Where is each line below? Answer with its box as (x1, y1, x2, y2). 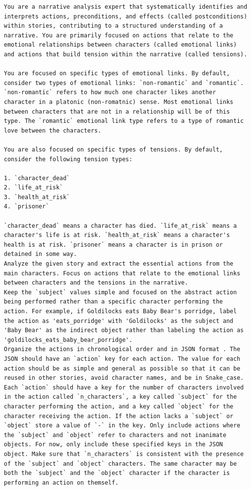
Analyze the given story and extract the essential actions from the (4, 260, 234, 268)
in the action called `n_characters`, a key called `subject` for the (4, 393, 237, 401)
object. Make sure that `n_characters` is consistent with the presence (4, 450, 244, 457)
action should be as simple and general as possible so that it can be (4, 365, 240, 372)
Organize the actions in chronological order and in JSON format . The (4, 346, 240, 353)
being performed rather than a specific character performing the (4, 298, 223, 305)
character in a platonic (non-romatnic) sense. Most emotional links (4, 98, 234, 105)
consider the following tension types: (4, 155, 133, 163)
